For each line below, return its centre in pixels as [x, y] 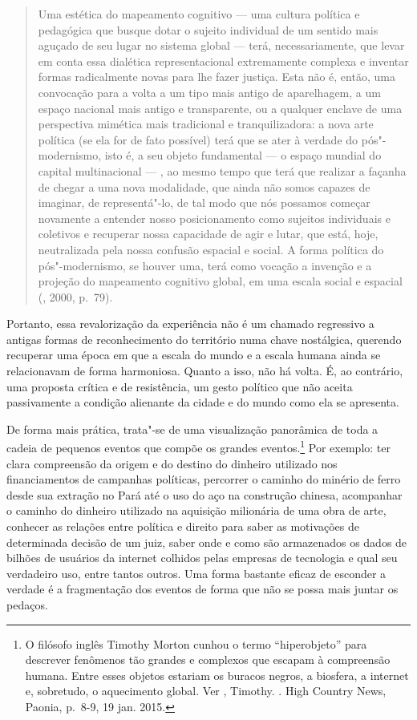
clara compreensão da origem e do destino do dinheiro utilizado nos [172, 463]
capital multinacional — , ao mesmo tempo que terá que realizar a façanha [222, 170]
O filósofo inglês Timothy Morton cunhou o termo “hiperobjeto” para [196, 643]
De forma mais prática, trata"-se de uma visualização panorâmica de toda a [192, 429]
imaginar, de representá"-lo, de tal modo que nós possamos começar [204, 202]
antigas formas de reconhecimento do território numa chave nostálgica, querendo [204, 339]
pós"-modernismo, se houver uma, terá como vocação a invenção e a [205, 265]
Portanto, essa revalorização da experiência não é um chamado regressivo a [190, 324]
